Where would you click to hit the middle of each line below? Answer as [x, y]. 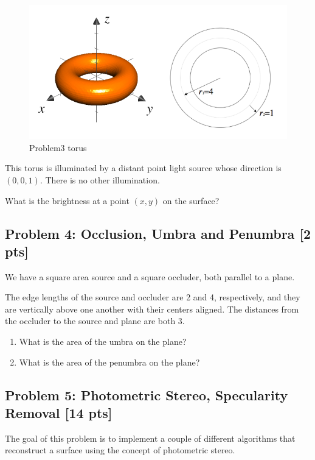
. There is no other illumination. [100, 179]
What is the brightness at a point [67, 200]
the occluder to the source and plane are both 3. [95, 321]
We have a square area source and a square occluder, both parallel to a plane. [150, 276]
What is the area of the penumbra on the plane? [109, 362]
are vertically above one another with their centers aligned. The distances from [152, 309]
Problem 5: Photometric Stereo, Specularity [147, 395]
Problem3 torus [58, 147]
